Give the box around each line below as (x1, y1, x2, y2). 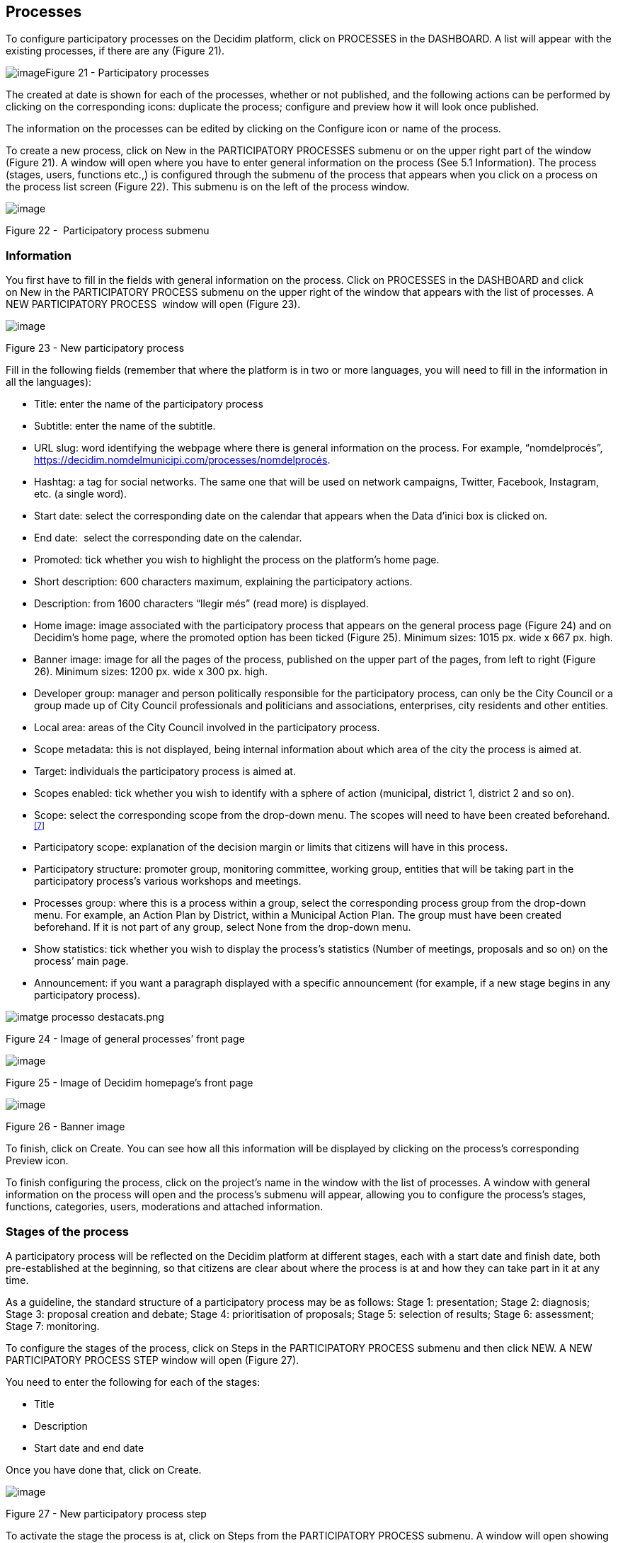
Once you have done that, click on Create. (6, 1463, 202, 1476)
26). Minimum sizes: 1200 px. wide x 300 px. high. (34, 665, 268, 678)
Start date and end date (34, 1441, 144, 1454)
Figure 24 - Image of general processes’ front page (6, 1033, 245, 1045)
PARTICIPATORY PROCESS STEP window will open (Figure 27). (6, 1353, 299, 1366)
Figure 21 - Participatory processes (45, 67, 210, 79)
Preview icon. (6, 1154, 69, 1167)
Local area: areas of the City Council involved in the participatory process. (34, 721, 380, 734)
